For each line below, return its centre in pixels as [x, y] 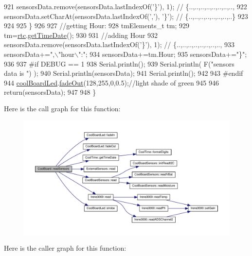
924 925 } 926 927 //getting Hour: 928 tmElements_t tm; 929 [97, 26]
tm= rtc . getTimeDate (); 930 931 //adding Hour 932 [81, 35]
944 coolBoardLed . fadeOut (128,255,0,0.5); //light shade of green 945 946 [112, 82]
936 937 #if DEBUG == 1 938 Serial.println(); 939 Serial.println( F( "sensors [119, 63]
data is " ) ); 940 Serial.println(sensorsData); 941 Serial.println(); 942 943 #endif [124, 73]
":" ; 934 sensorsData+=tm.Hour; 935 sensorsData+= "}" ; [163, 54]
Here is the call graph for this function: [62, 108]
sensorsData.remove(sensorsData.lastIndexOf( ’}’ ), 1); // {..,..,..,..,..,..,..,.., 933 [119, 44]
